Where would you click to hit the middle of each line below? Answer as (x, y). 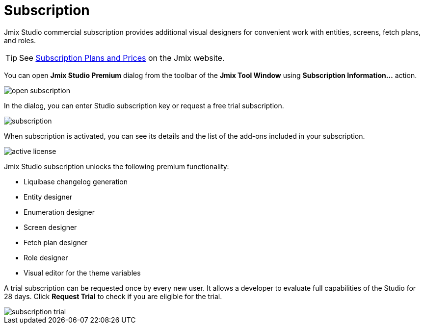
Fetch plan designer (56, 242)
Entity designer (48, 197)
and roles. (20, 40)
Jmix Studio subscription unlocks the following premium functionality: (117, 166)
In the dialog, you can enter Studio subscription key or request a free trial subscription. (144, 105)
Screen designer (50, 227)
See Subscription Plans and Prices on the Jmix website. (122, 58)
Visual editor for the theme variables (82, 273)
